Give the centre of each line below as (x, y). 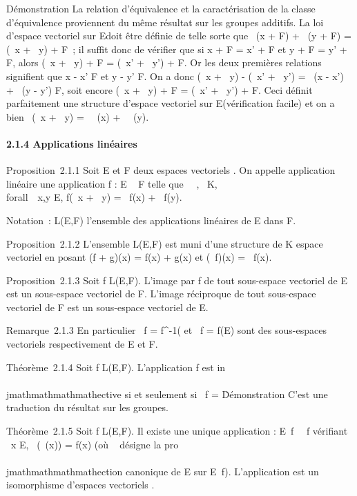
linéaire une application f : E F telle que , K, (112, 183)
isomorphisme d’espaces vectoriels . (80, 485)
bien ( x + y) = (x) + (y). (78, 116)
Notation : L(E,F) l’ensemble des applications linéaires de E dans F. (151, 220)
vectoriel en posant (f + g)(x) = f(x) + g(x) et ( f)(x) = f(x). (139, 257)
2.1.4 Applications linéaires (72, 143)
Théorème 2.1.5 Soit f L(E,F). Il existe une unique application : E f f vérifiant (177, 431)
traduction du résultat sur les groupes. (87, 407)
